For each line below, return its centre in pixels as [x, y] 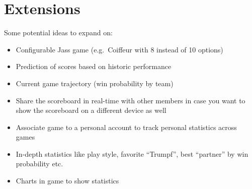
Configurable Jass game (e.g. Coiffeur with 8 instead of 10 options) [119, 49]
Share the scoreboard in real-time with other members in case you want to [131, 100]
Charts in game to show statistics [67, 181]
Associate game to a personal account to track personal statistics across [126, 127]
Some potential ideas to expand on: [58, 33]
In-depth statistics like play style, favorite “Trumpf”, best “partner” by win [132, 153]
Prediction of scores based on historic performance [94, 66]
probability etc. [39, 164]
